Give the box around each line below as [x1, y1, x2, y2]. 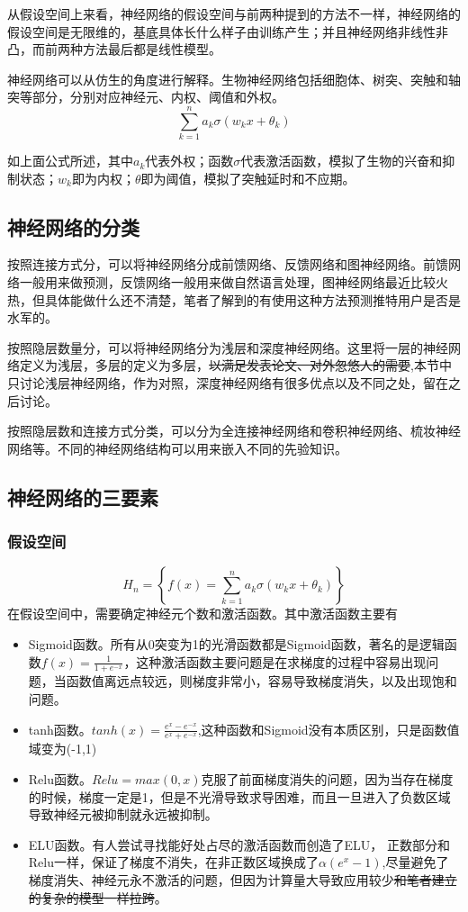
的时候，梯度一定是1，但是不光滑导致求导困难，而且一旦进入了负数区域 [28, 787, 451, 806]
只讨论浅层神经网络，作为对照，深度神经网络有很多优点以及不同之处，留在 [7, 374, 448, 393]
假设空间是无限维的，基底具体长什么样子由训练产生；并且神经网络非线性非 [7, 22, 448, 41]
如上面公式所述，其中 [7, 151, 133, 170]
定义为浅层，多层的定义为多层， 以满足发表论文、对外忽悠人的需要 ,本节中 [19, 356, 452, 375]
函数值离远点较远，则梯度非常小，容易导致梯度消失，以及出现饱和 [66, 672, 457, 691]
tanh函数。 [28, 719, 92, 738]
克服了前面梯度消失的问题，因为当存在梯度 [201, 770, 454, 789]
